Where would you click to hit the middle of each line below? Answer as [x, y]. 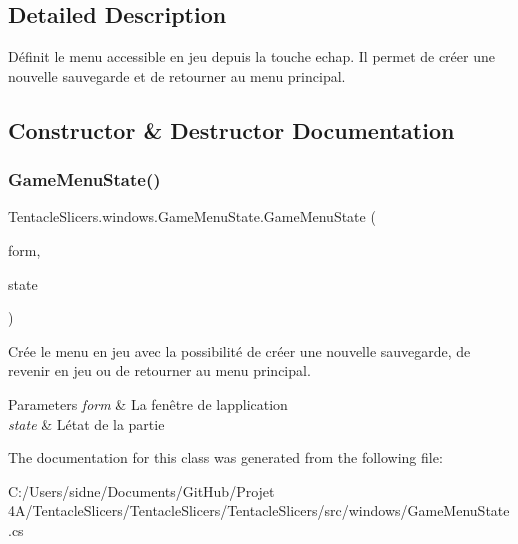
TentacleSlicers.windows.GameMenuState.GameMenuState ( [192, 216]
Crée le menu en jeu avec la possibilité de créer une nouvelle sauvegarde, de [239, 350]
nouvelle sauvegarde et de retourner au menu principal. [177, 75]
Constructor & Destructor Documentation [231, 129]
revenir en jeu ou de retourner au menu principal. [159, 370]
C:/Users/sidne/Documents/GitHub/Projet [141, 490]
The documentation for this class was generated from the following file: [225, 457]
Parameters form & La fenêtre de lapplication [148, 403]
